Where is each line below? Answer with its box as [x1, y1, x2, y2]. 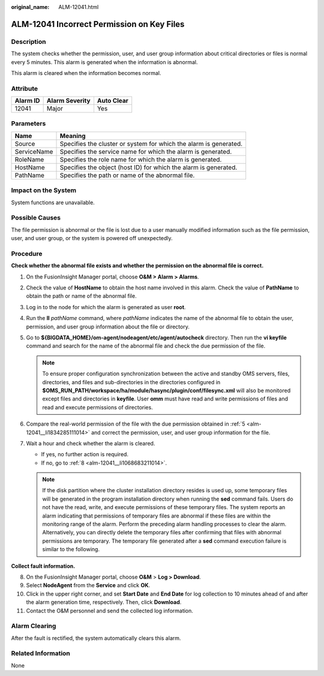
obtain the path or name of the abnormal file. [26, 292, 137, 300]
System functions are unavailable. [11, 199, 95, 206]
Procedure [11, 249, 43, 258]
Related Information [11, 649, 70, 657]
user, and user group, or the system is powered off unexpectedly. [11, 235, 173, 242]
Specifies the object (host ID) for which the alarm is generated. [59, 163, 238, 171]
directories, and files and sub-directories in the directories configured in [42, 378, 221, 385]
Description [11, 37, 46, 46]
